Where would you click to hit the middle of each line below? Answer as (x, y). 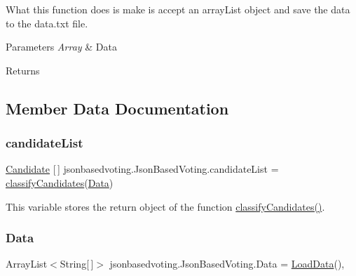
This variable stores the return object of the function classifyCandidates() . (165, 206)
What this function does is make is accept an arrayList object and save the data (178, 9)
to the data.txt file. (47, 23)
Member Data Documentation (117, 108)
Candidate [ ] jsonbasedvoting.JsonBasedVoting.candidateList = (142, 169)
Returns (23, 70)
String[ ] (77, 264)
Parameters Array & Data (61, 47)
